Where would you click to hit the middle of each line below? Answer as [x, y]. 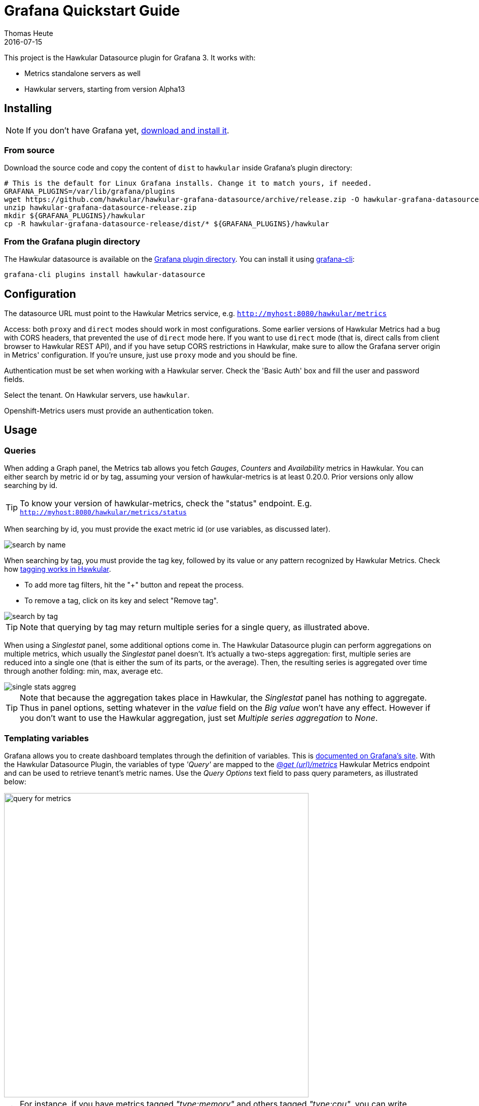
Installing [28, 109]
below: [15, 781]
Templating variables [46, 738]
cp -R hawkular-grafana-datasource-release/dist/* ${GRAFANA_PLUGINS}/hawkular [167, 224]
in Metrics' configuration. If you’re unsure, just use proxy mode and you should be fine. [151, 355]
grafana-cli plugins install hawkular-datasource [105, 275]
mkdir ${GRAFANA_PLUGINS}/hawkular [75, 216]
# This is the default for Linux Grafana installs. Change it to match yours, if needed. [188, 183]
